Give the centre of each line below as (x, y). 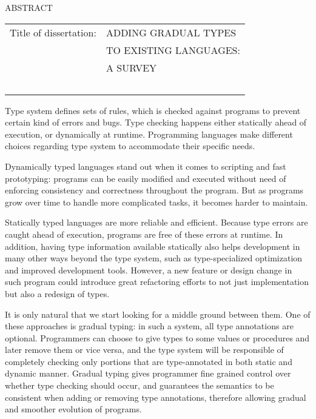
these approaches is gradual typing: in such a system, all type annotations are (149, 326)
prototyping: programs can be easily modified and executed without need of (146, 178)
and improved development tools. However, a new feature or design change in (149, 270)
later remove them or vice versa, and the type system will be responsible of (144, 350)
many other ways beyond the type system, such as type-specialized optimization (154, 258)
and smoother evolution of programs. (73, 409)
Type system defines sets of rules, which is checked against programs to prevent (153, 110)
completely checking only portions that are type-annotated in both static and (149, 361)
